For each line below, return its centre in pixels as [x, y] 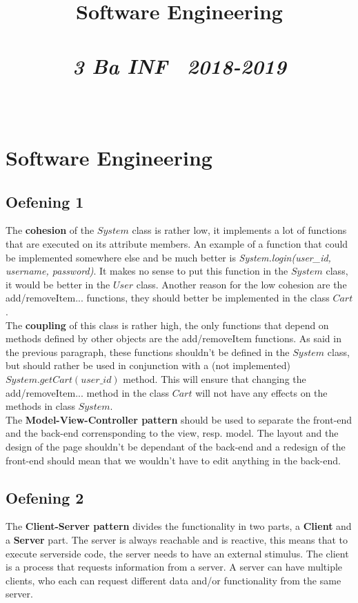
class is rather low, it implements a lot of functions [239, 230]
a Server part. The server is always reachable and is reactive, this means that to [177, 539]
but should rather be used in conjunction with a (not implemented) [148, 365]
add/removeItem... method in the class [88, 392]
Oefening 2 [45, 497]
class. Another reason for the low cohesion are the [241, 284]
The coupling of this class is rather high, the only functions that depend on [167, 325]
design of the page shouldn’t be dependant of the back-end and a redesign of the [176, 446]
